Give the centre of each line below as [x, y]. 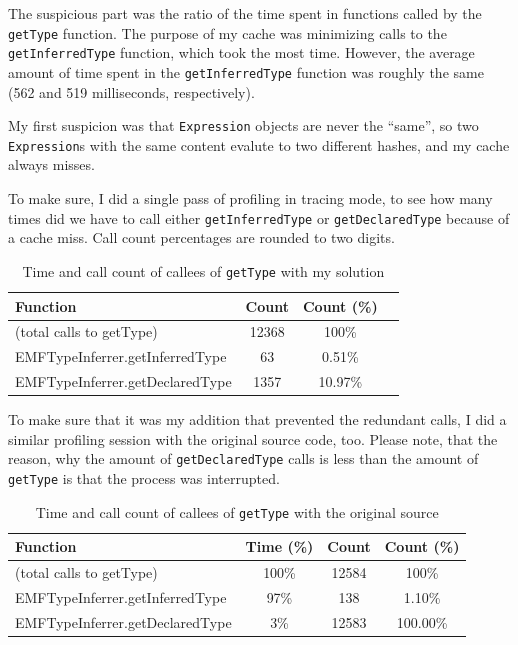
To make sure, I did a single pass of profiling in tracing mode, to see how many [250, 198]
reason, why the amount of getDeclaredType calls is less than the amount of [243, 458]
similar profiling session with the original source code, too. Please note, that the [253, 438]
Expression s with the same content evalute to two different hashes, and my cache [259, 144]
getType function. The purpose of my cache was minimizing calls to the [227, 32]
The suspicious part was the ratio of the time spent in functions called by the [245, 13]
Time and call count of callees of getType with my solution [203, 270]
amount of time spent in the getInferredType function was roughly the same [246, 71]
